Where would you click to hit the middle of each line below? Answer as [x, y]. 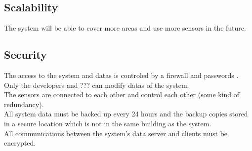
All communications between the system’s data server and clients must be [116, 133]
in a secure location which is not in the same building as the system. [108, 123]
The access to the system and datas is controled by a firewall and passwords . [121, 75]
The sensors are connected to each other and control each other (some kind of [122, 94]
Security [25, 55]
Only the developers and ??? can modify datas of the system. [97, 85]
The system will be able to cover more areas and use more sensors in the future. [125, 28]
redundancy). [24, 104]
